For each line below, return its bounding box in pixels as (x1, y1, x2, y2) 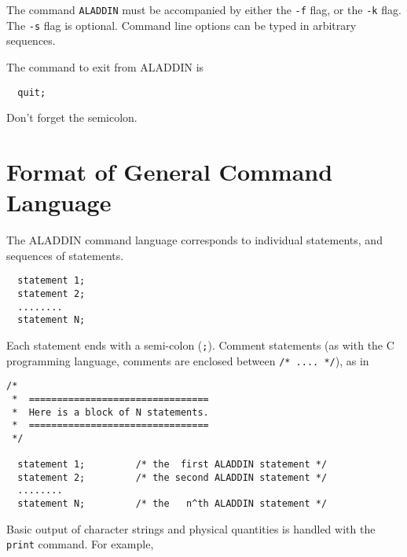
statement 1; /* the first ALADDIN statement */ (17, 459, 328, 471)
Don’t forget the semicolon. (6, 109, 137, 126)
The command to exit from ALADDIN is (6, 58, 204, 75)
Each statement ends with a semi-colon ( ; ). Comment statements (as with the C (6, 336, 394, 353)
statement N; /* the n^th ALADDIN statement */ (17, 498, 328, 510)
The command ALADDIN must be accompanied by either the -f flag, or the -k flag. (6, 2, 401, 17)
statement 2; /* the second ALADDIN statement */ (17, 471, 328, 483)
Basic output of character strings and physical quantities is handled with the (6, 520, 376, 537)
